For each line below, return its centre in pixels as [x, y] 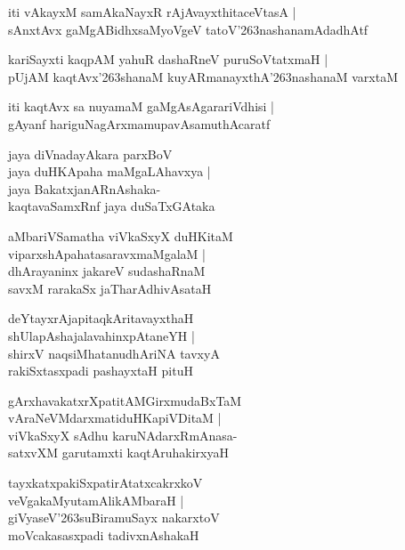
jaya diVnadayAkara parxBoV [90, 154]
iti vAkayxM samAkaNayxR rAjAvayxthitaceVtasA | [152, 12]
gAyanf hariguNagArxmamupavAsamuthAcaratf [139, 123]
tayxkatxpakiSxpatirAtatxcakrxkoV [105, 483]
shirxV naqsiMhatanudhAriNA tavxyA [114, 353]
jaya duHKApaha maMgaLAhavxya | [109, 171]
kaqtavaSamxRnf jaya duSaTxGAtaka [112, 206]
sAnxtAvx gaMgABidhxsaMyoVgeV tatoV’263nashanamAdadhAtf [188, 29]
